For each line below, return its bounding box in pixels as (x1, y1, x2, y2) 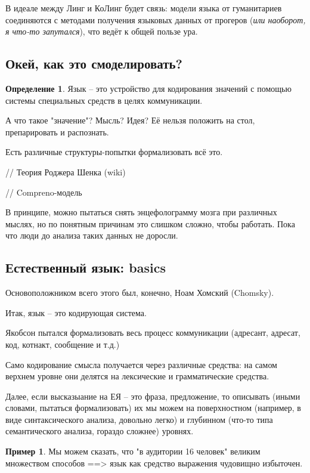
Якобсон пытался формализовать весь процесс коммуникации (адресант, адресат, (5, 326, 300, 339)
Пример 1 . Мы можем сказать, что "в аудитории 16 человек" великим (5, 445, 261, 457)
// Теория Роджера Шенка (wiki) (5, 165, 126, 178)
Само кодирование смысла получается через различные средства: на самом (5, 358, 277, 370)
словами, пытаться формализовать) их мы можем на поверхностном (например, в (5, 401, 301, 414)
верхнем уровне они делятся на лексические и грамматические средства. (5, 370, 269, 382)
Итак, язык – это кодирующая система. (5, 306, 147, 319)
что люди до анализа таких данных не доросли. (5, 229, 178, 242)
